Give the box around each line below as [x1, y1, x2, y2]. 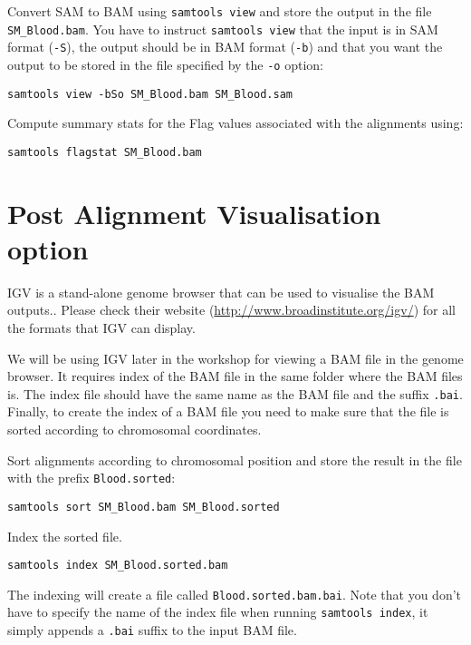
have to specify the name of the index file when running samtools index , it [7, 602, 428, 621]
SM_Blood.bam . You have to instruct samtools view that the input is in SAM [7, 19, 438, 38]
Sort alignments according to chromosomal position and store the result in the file [7, 450, 462, 469]
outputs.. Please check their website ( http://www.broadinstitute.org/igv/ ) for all [7, 300, 456, 319]
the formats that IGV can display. [7, 318, 196, 337]
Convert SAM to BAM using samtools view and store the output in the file [7, 2, 432, 20]
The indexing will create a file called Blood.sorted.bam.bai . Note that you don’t [7, 584, 462, 603]
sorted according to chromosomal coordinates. [7, 420, 262, 439]
